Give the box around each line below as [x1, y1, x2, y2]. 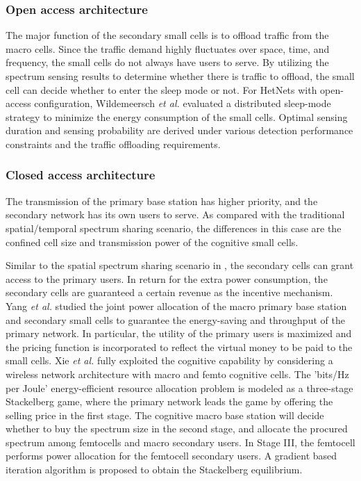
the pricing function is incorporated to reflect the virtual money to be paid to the [6, 339, 353, 354]
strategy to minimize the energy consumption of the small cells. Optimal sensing [6, 109, 348, 124]
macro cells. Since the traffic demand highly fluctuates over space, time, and [6, 41, 330, 56]
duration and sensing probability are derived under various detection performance [6, 123, 353, 138]
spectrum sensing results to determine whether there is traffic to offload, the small [6, 69, 355, 83]
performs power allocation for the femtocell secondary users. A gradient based [6, 448, 337, 463]
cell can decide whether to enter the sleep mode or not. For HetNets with [6, 82, 317, 97]
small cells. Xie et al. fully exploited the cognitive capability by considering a [6, 353, 333, 368]
